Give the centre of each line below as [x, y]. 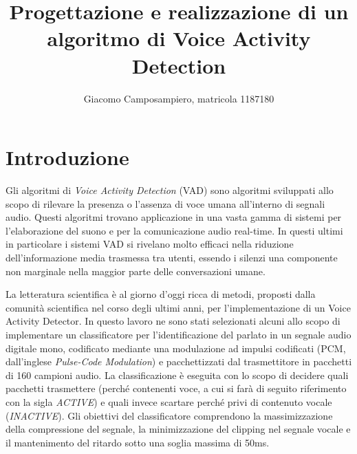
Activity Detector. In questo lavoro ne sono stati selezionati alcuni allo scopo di [173, 321]
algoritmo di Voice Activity [179, 38]
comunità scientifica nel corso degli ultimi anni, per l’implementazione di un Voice [178, 307]
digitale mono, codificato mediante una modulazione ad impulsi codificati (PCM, [176, 348]
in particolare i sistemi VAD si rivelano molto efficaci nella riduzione [150, 244]
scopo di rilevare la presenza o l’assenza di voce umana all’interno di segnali [165, 203]
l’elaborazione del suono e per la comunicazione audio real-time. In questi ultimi [174, 230]
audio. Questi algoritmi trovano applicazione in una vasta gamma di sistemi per [174, 217]
